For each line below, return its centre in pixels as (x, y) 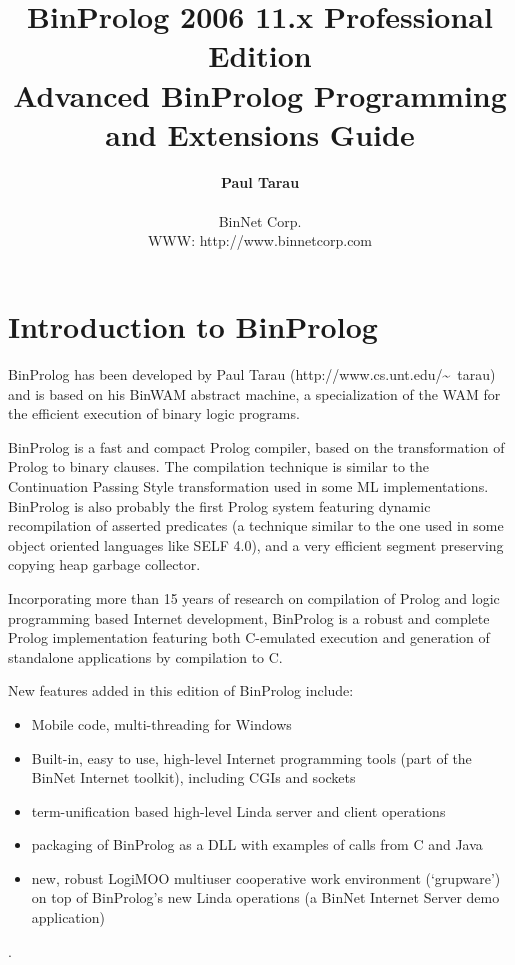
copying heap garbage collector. (104, 564)
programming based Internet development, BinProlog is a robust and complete (249, 617)
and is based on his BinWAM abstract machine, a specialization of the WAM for (254, 393)
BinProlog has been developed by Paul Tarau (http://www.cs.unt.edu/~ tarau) (252, 374)
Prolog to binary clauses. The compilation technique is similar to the (219, 466)
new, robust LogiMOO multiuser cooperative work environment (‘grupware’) (266, 877)
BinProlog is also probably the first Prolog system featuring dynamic (219, 505)
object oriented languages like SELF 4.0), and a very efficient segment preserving (256, 544)
